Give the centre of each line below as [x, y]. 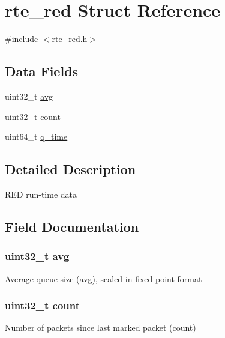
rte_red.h [70, 39]
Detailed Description [70, 169]
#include [22, 39]
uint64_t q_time [36, 137]
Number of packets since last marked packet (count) [100, 327]
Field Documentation [72, 226]
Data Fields [42, 71]
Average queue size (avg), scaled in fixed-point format [103, 278]
